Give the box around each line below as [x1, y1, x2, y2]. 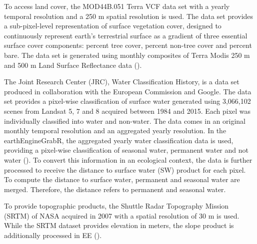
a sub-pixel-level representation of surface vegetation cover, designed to [4, 20, 221, 31]
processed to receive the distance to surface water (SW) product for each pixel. [4, 164, 246, 175]
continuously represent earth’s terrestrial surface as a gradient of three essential [4, 30, 247, 40]
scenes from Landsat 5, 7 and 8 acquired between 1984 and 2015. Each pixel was [4, 105, 251, 116]
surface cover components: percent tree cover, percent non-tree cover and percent [4, 40, 252, 50]
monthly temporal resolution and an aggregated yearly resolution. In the [4, 125, 226, 136]
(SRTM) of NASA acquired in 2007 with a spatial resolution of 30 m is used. [4, 210, 239, 221]
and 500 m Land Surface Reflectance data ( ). [4, 59, 142, 70]
